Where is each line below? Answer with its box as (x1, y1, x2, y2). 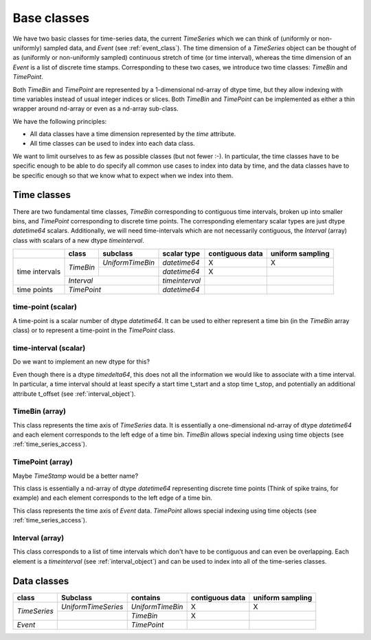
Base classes (12, 10, 89, 25)
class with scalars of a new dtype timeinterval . (12, 236, 144, 244)
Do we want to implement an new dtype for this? (12, 357, 150, 366)
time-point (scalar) (12, 302, 77, 312)
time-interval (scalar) (12, 344, 86, 353)
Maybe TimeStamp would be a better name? (12, 472, 139, 480)
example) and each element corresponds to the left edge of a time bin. (12, 494, 213, 502)
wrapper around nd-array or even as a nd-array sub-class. (12, 104, 179, 113)
